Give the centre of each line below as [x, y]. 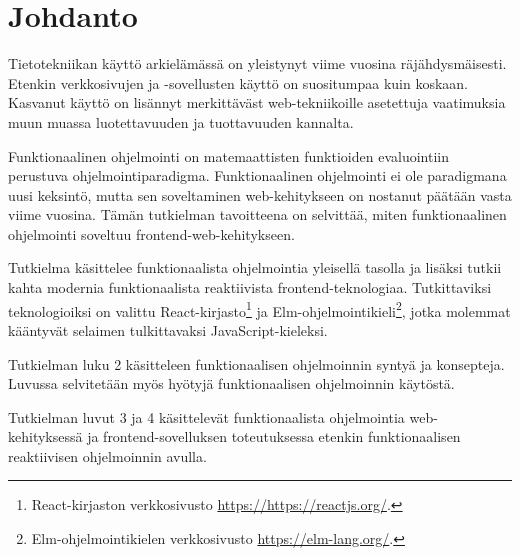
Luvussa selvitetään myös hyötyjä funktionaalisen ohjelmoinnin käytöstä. [231, 383]
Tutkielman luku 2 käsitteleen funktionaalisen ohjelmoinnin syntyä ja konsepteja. [256, 363]
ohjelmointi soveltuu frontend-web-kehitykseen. [151, 233]
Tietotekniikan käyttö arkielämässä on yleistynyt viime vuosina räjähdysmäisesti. [257, 63]
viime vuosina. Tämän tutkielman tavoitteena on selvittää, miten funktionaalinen [257, 214]
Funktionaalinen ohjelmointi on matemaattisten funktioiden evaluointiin [228, 155]
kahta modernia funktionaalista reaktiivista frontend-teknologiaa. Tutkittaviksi [250, 287]
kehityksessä [45, 436]
